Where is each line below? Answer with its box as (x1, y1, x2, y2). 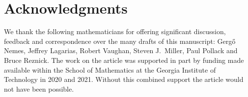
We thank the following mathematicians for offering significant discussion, (4, 26, 226, 37)
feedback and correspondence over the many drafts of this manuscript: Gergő (4, 36, 236, 46)
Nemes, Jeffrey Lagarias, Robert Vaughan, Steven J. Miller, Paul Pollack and (4, 45, 238, 56)
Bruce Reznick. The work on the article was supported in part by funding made (4, 55, 244, 65)
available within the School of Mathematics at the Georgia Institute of (4, 64, 216, 75)
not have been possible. (4, 83, 74, 94)
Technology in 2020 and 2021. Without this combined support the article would (4, 74, 244, 84)
